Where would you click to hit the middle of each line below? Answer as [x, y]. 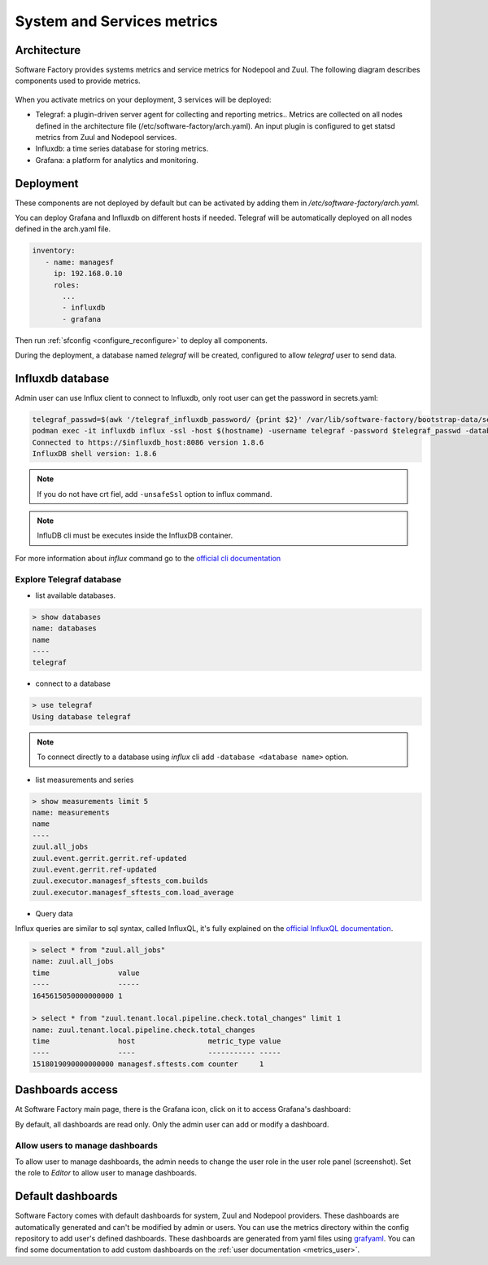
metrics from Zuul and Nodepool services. [106, 138]
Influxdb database [62, 378]
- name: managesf [79, 262]
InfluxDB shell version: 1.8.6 [95, 454]
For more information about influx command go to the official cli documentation [148, 558]
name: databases [65, 628]
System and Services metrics [117, 21]
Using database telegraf [82, 716]
